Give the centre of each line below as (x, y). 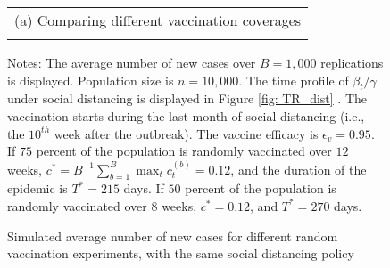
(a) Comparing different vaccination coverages (158, 20)
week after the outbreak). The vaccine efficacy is (186, 133)
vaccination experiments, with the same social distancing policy (181, 253)
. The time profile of (294, 80)
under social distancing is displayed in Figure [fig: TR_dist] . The (187, 98)
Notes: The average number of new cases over (132, 62)
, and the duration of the (299, 169)
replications (352, 62)
